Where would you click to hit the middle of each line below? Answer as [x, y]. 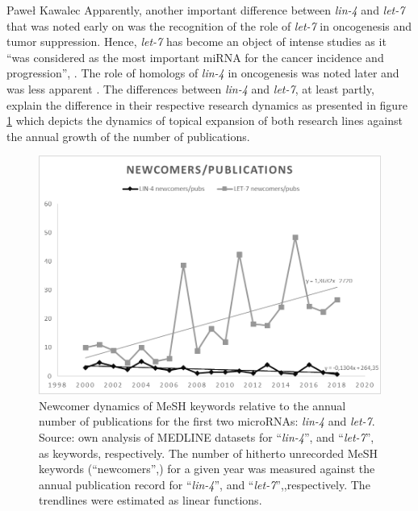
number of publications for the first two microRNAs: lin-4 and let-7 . [207, 421]
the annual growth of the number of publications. [128, 136]
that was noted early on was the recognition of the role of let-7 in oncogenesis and [209, 25]
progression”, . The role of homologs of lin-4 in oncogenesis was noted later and [203, 73]
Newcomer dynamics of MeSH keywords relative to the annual [192, 405]
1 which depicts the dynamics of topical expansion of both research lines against [205, 120]
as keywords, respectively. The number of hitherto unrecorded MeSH [209, 453]
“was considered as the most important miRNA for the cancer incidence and [195, 57]
